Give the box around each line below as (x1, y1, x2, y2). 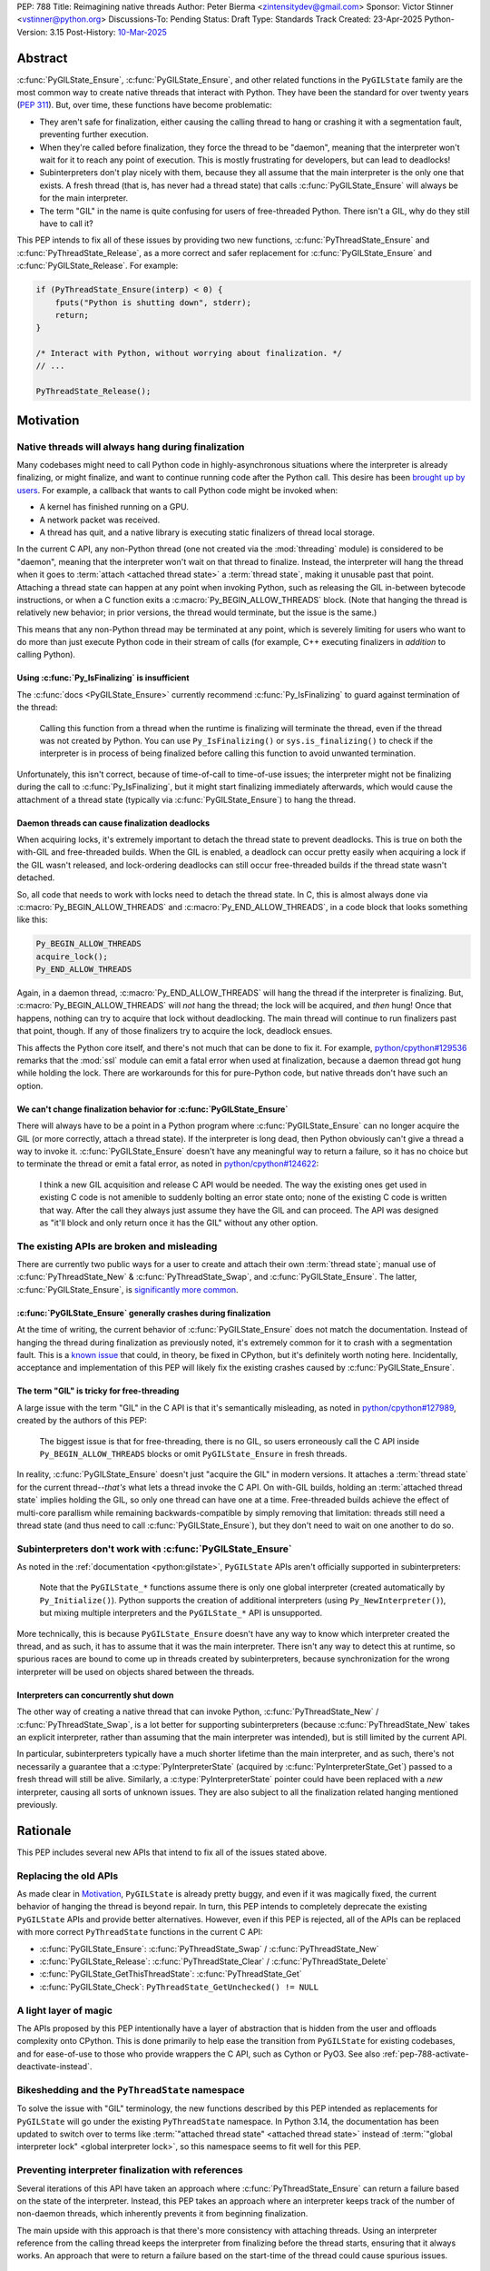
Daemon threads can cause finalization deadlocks (16, 818, 211, 828)
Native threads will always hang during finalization (16, 441, 245, 453)
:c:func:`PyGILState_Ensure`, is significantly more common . (16, 1284, 240, 1294)
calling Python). (16, 650, 76, 660)
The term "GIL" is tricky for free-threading (16, 1385, 180, 1396)
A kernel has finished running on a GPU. (39, 501, 190, 512)
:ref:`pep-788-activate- (382, 2048, 469, 2059)
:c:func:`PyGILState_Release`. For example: (16, 260, 179, 272)
